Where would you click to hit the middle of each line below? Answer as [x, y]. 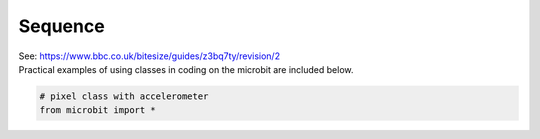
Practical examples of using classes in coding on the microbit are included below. [186, 69]
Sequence [61, 26]
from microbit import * [98, 110]
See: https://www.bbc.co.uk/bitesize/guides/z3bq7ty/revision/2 [149, 56]
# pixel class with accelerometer [124, 96]
